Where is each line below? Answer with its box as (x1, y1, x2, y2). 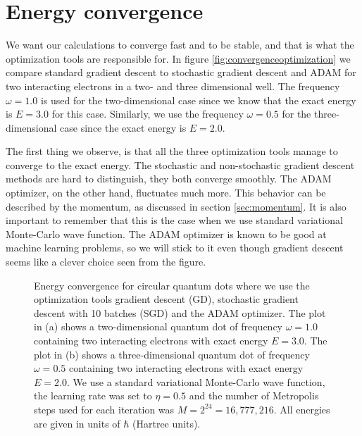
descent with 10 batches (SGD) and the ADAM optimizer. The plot (34, 305, 326, 320)
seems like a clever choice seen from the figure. (6, 254, 206, 269)
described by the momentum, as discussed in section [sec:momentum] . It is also (6, 199, 347, 213)
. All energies (273, 401, 330, 416)
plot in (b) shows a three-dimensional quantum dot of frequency (34, 347, 310, 361)
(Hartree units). (132, 416, 201, 430)
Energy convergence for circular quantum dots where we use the (34, 278, 310, 292)
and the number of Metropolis (189, 388, 319, 403)
